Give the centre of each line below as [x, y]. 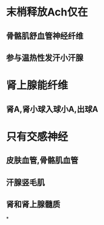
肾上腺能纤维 [37, 86]
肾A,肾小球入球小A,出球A [52, 109]
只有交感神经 [37, 136]
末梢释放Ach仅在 [47, 12]
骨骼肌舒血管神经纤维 [45, 36]
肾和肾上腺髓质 [33, 204]
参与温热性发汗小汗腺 [45, 58]
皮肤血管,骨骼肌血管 [42, 160]
